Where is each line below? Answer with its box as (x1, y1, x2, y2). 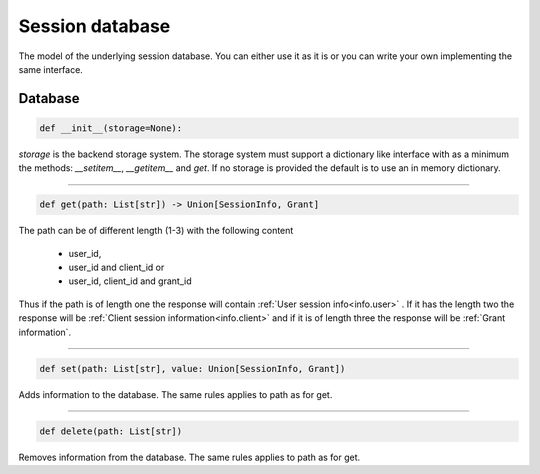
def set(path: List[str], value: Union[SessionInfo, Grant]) (39, 363, 346, 374)
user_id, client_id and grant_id (68, 275, 192, 287)
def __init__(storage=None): (39, 122, 183, 134)
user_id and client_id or (68, 261, 165, 274)
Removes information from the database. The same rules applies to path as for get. (18, 451, 361, 463)
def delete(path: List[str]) (39, 425, 183, 437)
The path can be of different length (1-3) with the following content (18, 225, 294, 237)
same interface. (18, 63, 84, 75)
